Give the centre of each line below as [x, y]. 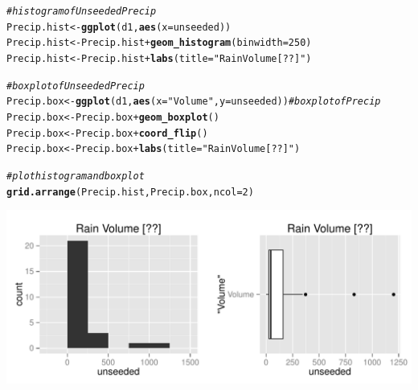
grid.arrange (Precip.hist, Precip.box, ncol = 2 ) [130, 192]
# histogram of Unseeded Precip [82, 11]
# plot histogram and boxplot [76, 176]
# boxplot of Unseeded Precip [76, 86]
